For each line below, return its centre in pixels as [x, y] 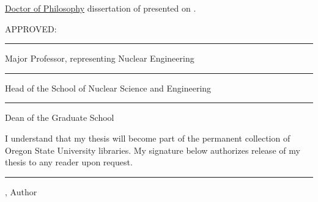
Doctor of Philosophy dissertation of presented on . [101, 8]
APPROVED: [31, 28]
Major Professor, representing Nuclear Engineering [100, 58]
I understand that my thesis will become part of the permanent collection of [148, 138]
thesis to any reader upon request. [69, 162]
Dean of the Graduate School [60, 117]
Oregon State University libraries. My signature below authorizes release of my [153, 150]
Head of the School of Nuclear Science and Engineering [108, 88]
